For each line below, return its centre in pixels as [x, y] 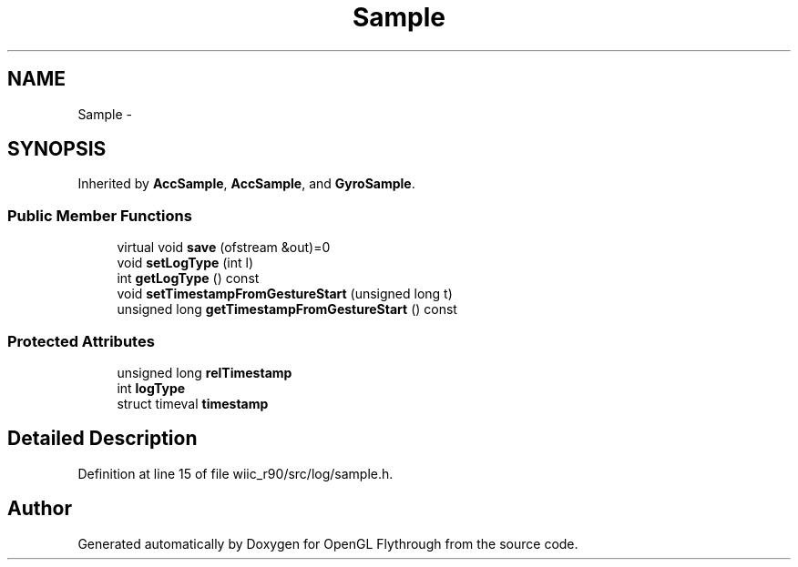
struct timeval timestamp [193, 403]
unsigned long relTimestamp [205, 372]
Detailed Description [102, 439]
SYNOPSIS [57, 149]
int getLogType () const [188, 278]
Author [40, 509]
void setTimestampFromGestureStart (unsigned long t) [285, 294]
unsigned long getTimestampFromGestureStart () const [287, 309]
